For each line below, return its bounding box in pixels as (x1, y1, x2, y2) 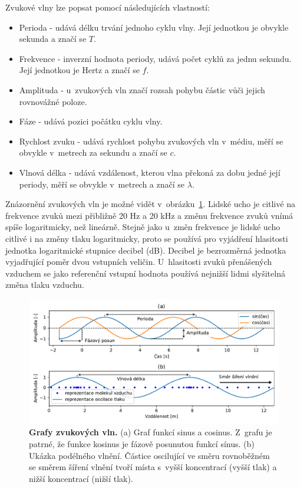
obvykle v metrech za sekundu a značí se (19, 146, 167, 159)
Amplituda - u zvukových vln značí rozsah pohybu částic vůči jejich (19, 83, 265, 96)
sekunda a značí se (19, 32, 87, 45)
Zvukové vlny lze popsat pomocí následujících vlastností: (5, 1, 210, 13)
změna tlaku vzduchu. (5, 278, 84, 291)
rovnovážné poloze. (19, 95, 87, 107)
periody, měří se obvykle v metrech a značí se (19, 178, 185, 190)
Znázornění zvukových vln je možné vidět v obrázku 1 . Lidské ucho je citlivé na (5, 198, 295, 210)
